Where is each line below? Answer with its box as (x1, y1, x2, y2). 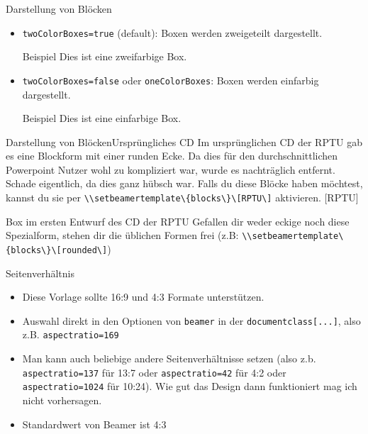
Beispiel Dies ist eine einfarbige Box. (22, 111, 182, 126)
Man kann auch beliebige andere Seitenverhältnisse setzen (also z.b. (22, 351, 316, 366)
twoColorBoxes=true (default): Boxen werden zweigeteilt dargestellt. (22, 25, 323, 40)
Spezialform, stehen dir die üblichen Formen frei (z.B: (6, 228, 239, 243)
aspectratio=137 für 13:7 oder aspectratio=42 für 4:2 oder (22, 365, 286, 379)
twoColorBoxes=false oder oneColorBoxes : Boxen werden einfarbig (22, 72, 319, 87)
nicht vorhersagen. (22, 393, 102, 408)
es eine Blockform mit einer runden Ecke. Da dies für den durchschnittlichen (6, 148, 338, 163)
